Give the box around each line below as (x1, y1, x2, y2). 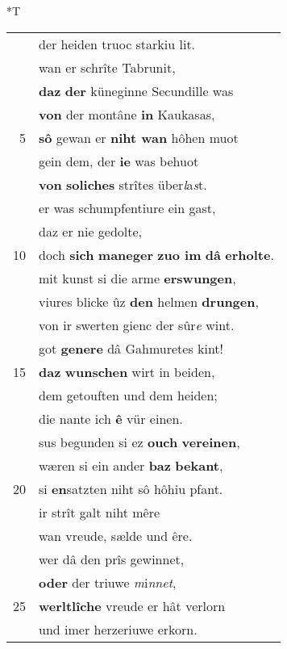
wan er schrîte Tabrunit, (39, 57, 176, 77)
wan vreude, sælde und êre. (39, 525, 193, 545)
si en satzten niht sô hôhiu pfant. (39, 479, 223, 498)
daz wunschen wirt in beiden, (39, 362, 215, 381)
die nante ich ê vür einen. (39, 408, 183, 428)
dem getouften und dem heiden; (39, 385, 218, 404)
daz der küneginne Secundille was (39, 81, 234, 100)
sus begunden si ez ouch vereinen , (39, 432, 240, 451)
